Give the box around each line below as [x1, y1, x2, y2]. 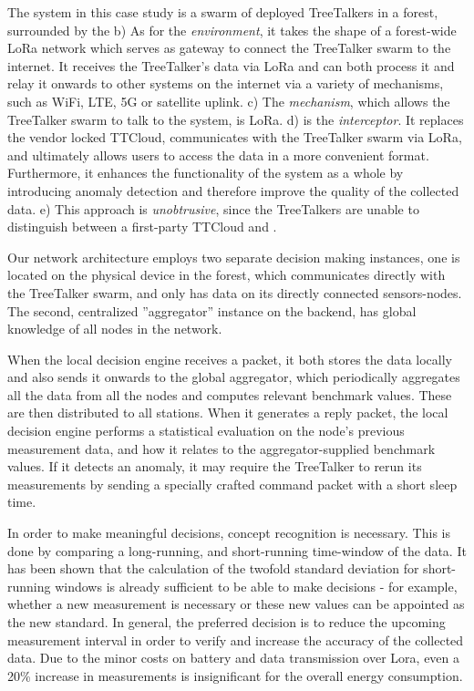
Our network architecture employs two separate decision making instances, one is [7, 247, 460, 266]
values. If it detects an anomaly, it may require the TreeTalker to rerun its [7, 457, 422, 476]
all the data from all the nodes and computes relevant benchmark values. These [7, 385, 452, 404]
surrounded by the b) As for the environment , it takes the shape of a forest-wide [7, 20, 457, 39]
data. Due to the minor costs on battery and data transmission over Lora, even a [7, 648, 460, 667]
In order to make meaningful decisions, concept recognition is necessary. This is [7, 523, 450, 542]
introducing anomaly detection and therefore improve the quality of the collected [7, 180, 459, 200]
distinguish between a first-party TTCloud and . [7, 217, 277, 236]
